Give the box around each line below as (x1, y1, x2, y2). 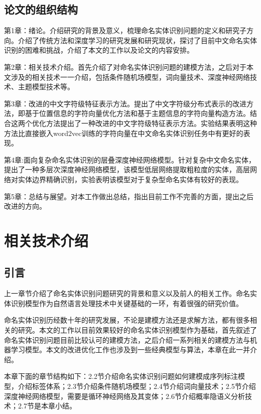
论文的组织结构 (4, 2, 78, 17)
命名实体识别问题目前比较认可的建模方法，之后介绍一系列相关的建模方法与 (4, 334, 250, 345)
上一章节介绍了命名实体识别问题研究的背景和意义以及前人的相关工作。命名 (4, 288, 250, 299)
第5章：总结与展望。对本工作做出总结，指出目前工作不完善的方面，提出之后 (4, 191, 253, 201)
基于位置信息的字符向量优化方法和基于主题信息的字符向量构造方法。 (25, 108, 250, 118)
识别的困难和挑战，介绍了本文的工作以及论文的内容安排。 (4, 45, 194, 55)
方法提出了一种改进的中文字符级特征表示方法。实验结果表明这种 (46, 117, 257, 128)
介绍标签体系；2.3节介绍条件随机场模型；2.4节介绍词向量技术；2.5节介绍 (18, 381, 256, 391)
